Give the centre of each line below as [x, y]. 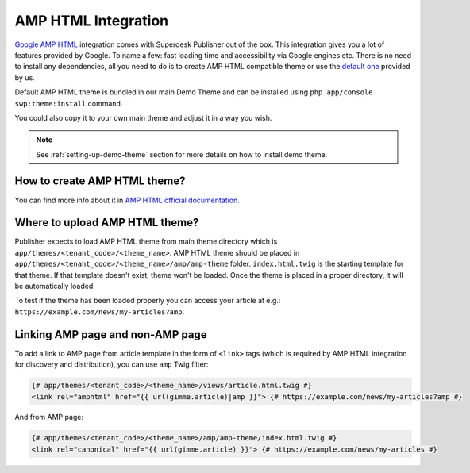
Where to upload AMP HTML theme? [107, 223]
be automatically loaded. [55, 286]
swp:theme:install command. [69, 103]
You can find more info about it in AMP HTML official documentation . [127, 200]
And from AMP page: [49, 417]
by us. [25, 77]
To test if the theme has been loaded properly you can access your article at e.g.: [148, 301]
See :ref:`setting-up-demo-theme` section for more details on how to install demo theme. [182, 154]
